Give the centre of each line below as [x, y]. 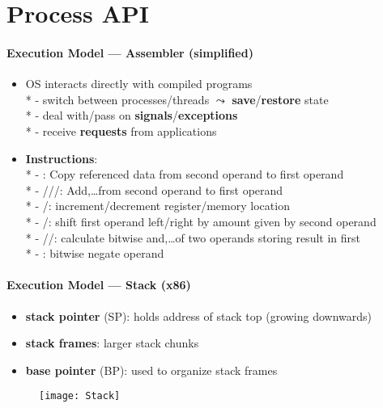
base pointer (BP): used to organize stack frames [151, 370]
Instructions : [62, 158]
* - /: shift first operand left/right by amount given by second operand [201, 221]
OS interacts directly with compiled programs [139, 84]
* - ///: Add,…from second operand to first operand [154, 189]
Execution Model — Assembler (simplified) [130, 52]
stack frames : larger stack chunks [112, 343]
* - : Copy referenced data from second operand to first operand [185, 174]
